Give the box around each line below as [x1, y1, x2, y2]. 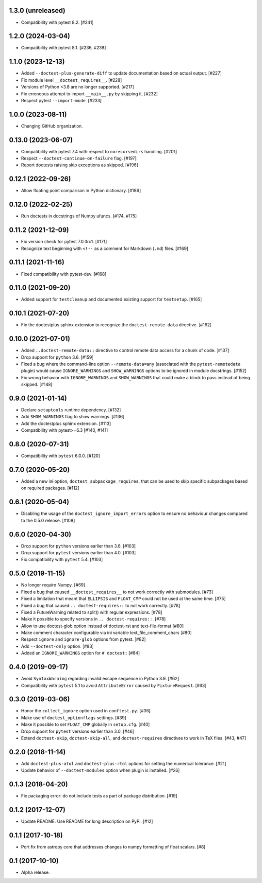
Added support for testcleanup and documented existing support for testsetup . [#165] [21, 297, 202, 302]
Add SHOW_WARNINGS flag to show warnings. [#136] [21, 414, 125, 420]
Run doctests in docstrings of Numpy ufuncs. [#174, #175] [21, 213, 137, 219]
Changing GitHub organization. [21, 123, 83, 129]
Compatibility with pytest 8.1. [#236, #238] [21, 45, 106, 51]
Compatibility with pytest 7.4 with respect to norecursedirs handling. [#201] [21, 148, 177, 154]
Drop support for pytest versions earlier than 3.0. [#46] [21, 728, 134, 734]
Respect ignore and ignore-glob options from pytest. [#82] [21, 636, 146, 642]
